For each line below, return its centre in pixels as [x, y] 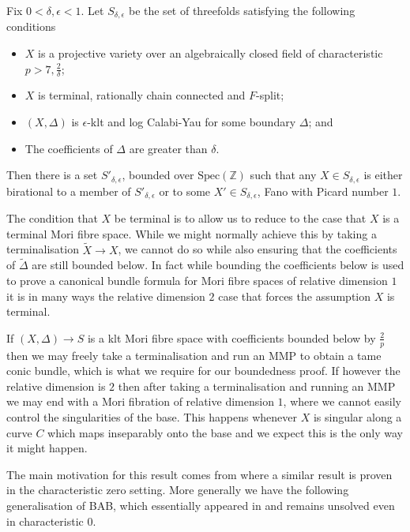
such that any [283, 175]
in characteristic [45, 521]
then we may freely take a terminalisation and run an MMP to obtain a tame [194, 355]
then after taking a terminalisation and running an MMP [257, 386]
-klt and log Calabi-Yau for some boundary [192, 122]
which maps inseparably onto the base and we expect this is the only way [225, 432]
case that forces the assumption [295, 296]
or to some [185, 191]
